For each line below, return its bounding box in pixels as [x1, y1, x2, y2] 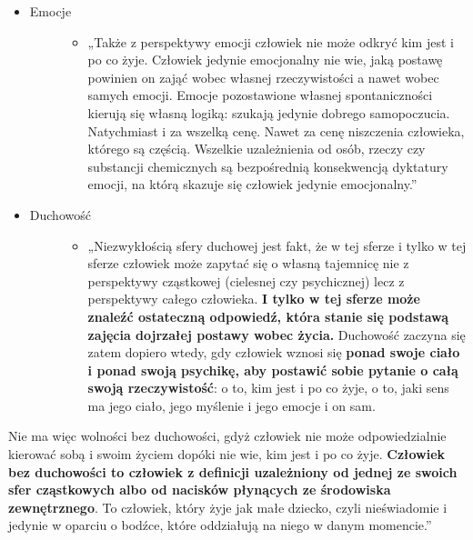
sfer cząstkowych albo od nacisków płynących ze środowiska [8, 480, 391, 499]
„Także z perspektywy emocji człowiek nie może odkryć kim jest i [87, 32, 454, 51]
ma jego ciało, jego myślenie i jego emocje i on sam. [87, 395, 376, 415]
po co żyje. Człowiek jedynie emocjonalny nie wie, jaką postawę [87, 50, 443, 69]
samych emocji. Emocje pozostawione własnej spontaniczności [87, 85, 433, 105]
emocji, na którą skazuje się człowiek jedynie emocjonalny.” [87, 175, 418, 194]
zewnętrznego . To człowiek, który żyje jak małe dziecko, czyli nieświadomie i [8, 497, 448, 516]
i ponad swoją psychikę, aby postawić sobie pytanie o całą [87, 360, 458, 379]
